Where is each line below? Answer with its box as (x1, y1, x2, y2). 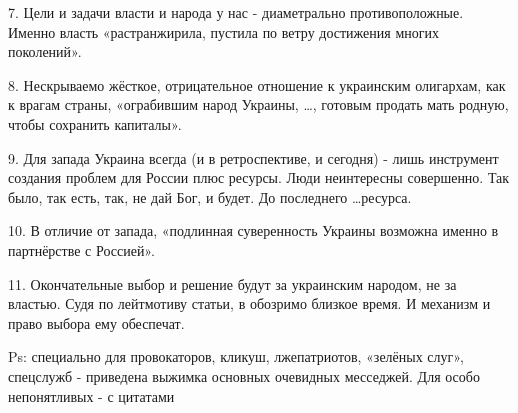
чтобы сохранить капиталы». (8, 113, 182, 134)
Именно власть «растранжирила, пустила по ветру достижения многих (8, 21, 439, 42)
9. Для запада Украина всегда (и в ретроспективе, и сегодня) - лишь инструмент (8, 147, 499, 168)
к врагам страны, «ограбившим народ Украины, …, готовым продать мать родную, (8, 94, 509, 115)
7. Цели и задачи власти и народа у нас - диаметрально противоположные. (8, 2, 464, 22)
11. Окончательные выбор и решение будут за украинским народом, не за (8, 273, 457, 294)
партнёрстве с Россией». (8, 239, 155, 260)
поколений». (8, 41, 82, 62)
